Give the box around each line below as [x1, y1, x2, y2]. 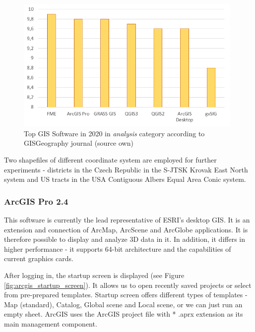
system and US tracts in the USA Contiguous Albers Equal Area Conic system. [4, 174, 246, 184]
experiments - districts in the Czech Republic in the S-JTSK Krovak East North [4, 164, 248, 174]
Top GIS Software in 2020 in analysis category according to [24, 128, 205, 138]
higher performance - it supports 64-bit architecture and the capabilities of [4, 243, 231, 254]
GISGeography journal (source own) [24, 138, 133, 148]
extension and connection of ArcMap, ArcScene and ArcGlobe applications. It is [4, 224, 248, 234]
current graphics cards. [4, 253, 73, 264]
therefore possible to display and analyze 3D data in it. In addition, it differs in [4, 234, 245, 244]
